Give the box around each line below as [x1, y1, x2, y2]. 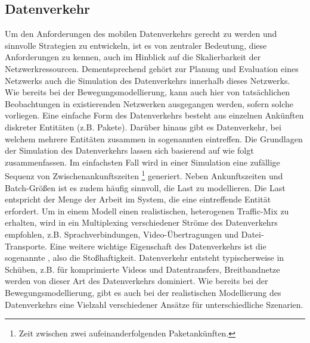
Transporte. [5, 239, 47, 252]
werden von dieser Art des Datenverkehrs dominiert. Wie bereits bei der [5, 275, 268, 287]
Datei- [241, 227, 264, 240]
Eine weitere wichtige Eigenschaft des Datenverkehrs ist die [49, 239, 266, 252]
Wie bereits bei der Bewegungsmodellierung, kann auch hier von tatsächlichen [5, 86, 290, 98]
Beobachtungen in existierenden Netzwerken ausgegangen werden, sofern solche [5, 97, 294, 110]
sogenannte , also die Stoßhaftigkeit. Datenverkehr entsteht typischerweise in [5, 251, 284, 264]
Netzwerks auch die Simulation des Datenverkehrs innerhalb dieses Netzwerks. [5, 74, 290, 86]
